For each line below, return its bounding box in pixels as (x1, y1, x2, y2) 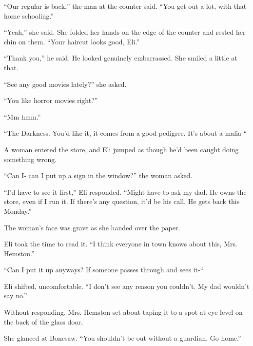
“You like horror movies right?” (4, 95, 98, 105)
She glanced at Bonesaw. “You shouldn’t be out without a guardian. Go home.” (4, 333, 241, 343)
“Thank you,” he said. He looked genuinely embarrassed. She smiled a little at (4, 53, 237, 63)
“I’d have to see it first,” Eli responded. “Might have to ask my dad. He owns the (4, 186, 247, 197)
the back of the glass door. (4, 316, 83, 326)
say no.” (4, 290, 27, 301)
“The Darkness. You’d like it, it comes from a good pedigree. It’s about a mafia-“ (4, 128, 247, 138)
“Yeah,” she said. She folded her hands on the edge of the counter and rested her (4, 27, 246, 37)
